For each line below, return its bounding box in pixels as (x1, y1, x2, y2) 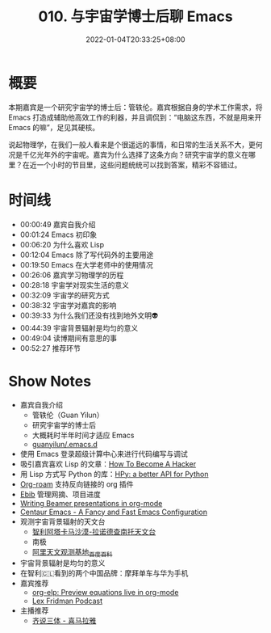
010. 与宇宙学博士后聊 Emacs (38, 7, 233, 26)
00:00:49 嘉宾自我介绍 (19, 219, 96, 229)
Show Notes (8, 372, 91, 390)
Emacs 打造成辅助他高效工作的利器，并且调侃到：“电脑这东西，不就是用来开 (8, 112, 262, 122)
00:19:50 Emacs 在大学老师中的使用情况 (19, 260, 153, 269)
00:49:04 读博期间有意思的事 (19, 333, 118, 343)
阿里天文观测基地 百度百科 (31, 546, 113, 559)
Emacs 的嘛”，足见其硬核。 (8, 122, 100, 132)
